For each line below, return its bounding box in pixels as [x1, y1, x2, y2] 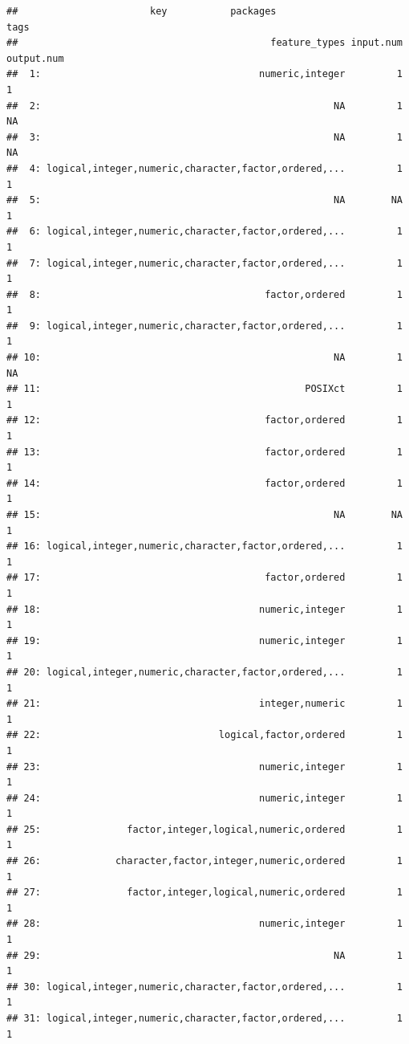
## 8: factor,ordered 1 [6, 288, 403, 300]
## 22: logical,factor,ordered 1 [6, 729, 403, 741]
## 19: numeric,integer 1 [6, 634, 403, 646]
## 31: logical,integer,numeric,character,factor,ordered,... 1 [6, 1013, 403, 1024]
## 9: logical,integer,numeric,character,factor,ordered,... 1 [6, 320, 403, 332]
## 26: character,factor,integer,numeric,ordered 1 [6, 855, 403, 867]
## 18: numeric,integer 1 [6, 603, 403, 615]
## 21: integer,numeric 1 [6, 698, 403, 710]
